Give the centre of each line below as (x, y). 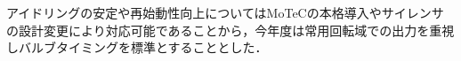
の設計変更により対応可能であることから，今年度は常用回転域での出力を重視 (230, 30)
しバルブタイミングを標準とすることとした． (137, 47)
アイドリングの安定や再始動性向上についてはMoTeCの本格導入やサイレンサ (225, 12)
